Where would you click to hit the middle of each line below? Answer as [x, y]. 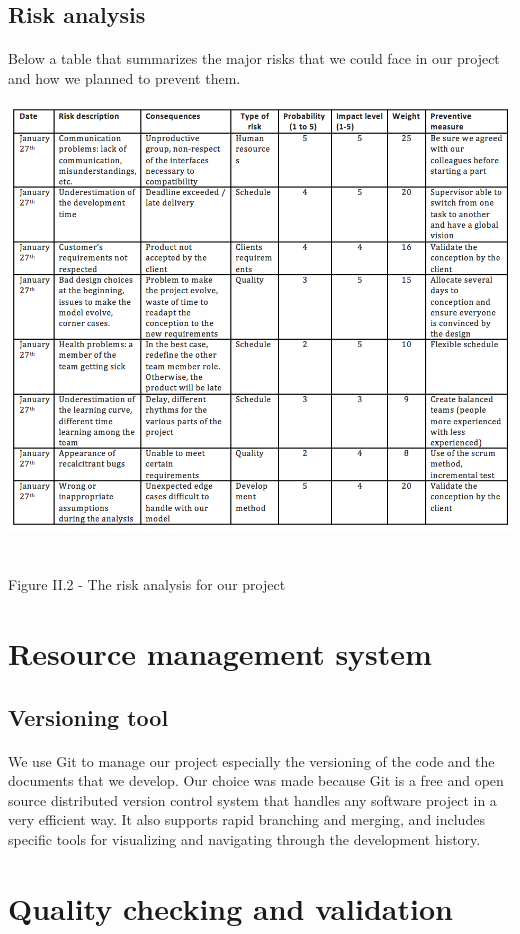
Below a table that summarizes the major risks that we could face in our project [254, 58]
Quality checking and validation [230, 907]
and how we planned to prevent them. [124, 77]
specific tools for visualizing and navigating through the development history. [244, 838]
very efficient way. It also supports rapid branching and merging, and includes [246, 819]
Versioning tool [88, 716]
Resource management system [220, 652]
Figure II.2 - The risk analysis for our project [147, 584]
